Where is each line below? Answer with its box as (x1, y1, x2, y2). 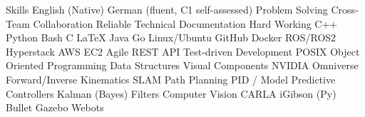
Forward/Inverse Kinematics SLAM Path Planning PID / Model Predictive (6, 71, 336, 86)
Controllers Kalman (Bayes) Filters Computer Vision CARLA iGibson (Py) (6, 86, 336, 101)
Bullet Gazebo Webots (6, 100, 104, 115)
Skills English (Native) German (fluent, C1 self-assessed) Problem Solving (6, 2, 328, 16)
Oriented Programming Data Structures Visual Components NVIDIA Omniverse (6, 58, 359, 73)
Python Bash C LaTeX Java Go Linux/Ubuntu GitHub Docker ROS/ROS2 (6, 30, 336, 45)
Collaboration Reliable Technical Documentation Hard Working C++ (33, 16, 338, 31)
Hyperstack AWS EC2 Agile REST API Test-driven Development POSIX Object (6, 44, 360, 58)
